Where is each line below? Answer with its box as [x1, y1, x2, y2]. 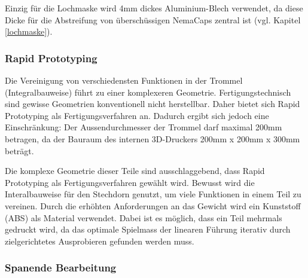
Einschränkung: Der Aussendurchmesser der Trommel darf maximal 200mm [5, 121, 282, 133]
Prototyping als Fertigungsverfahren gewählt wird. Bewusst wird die [5, 176, 255, 188]
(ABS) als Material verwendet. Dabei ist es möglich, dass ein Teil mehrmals [5, 211, 282, 224]
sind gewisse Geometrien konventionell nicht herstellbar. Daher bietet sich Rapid [5, 97, 300, 110]
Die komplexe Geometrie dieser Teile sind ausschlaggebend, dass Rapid [5, 164, 265, 177]
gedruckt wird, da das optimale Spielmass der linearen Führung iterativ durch [5, 223, 291, 236]
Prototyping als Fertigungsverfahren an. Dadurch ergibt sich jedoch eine [5, 109, 269, 121]
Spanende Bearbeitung [5, 260, 117, 275]
